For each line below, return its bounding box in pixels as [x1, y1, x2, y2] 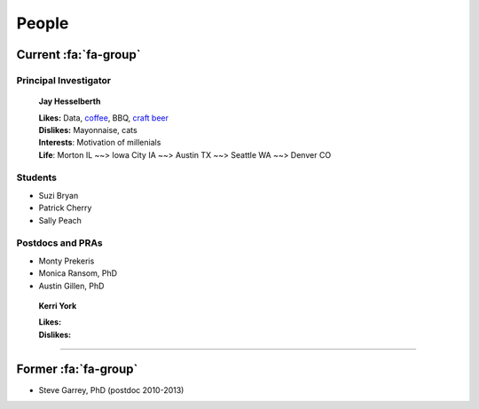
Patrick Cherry [38, 202, 92, 213]
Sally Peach [38, 215, 82, 225]
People [16, 13, 69, 33]
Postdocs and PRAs [16, 237, 103, 249]
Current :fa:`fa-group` [16, 47, 141, 62]
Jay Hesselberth [38, 96, 101, 106]
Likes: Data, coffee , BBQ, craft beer [38, 112, 169, 123]
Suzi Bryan [38, 190, 79, 201]
